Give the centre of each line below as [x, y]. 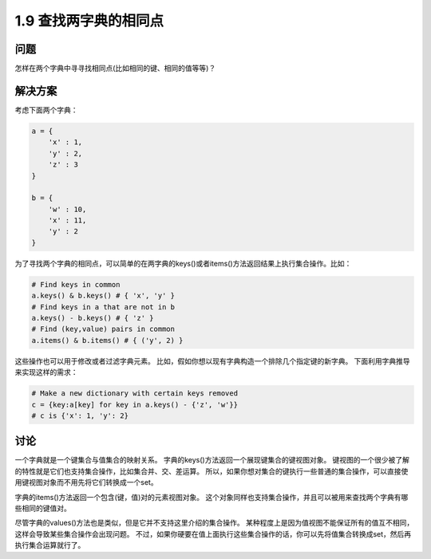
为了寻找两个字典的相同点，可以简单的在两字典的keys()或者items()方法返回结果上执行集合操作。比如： [183, 263]
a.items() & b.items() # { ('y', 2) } [107, 340]
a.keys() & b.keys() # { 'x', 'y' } [103, 296]
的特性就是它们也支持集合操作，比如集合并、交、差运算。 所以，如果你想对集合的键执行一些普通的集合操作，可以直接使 [212, 471]
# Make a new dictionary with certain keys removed [135, 394]
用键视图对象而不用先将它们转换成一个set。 [87, 482]
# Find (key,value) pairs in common [103, 329]
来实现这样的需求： [46, 372]
